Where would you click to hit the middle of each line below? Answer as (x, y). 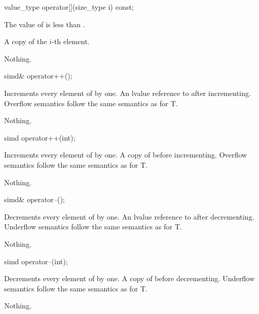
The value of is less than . (45, 24)
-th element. (71, 41)
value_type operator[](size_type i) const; (69, 7)
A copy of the (26, 41)
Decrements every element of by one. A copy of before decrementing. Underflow (129, 278)
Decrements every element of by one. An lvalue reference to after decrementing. (129, 216)
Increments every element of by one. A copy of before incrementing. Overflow (126, 155)
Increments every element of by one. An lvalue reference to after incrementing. (128, 93)
